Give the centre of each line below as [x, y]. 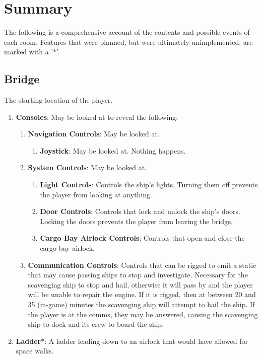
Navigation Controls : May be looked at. [94, 134]
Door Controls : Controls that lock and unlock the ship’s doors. [140, 211]
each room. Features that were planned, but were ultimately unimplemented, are [128, 42]
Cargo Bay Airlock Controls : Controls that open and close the [142, 238]
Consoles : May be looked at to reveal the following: [97, 117]
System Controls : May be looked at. [87, 167]
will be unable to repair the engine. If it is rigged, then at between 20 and [142, 294]
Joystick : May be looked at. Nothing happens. [113, 150]
